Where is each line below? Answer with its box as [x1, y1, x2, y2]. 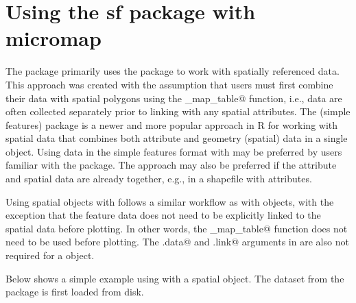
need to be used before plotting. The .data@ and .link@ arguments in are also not [5, 234, 349, 249]
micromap [5, 24, 102, 52]
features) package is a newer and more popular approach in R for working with [5, 117, 338, 132]
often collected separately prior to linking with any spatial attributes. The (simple [5, 104, 351, 119]
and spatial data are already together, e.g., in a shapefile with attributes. [5, 171, 312, 186]
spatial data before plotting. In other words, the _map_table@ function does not [5, 221, 348, 235]
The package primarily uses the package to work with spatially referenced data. [5, 64, 340, 78]
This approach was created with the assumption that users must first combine [5, 77, 333, 91]
